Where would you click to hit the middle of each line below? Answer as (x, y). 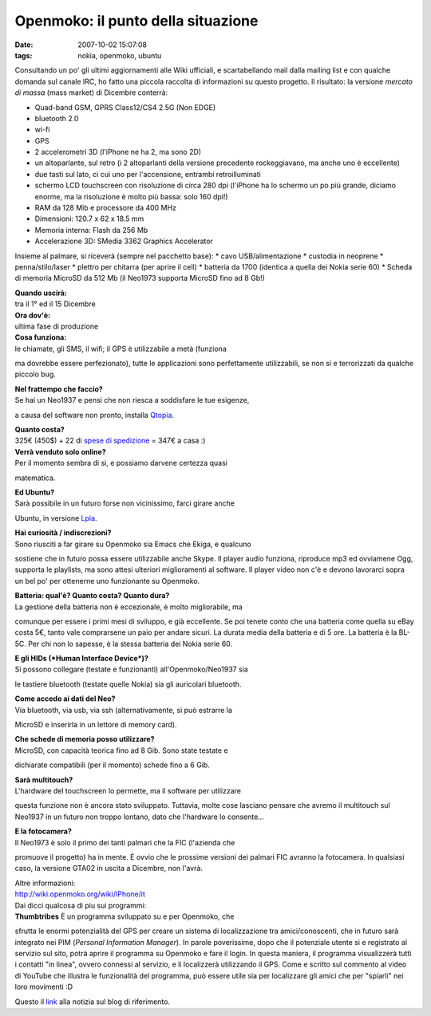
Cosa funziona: (41, 337)
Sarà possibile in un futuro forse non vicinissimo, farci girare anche (125, 503)
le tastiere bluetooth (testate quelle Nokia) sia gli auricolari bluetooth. (128, 684)
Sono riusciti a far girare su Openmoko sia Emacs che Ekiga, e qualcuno (133, 544)
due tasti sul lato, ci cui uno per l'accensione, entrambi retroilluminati (148, 174)
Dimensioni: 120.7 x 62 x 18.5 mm (89, 219)
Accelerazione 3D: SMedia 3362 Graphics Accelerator (124, 241)
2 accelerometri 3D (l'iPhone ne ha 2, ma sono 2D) (118, 152)
